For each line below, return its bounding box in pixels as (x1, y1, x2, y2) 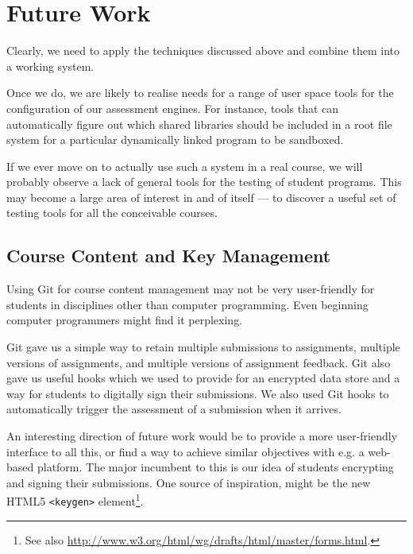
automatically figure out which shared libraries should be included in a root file (6, 115, 392, 132)
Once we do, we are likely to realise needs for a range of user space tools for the (6, 84, 394, 101)
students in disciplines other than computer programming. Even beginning (6, 296, 369, 312)
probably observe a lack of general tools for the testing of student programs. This (6, 173, 402, 190)
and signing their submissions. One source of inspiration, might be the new (6, 474, 371, 490)
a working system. (6, 57, 95, 74)
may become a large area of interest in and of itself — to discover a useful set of (6, 188, 396, 205)
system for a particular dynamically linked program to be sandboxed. (6, 131, 344, 148)
